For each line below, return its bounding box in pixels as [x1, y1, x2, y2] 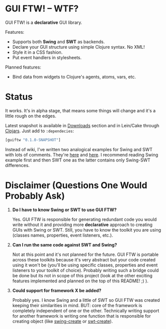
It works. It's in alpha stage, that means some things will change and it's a [5, 107, 156, 113]
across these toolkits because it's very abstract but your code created [12, 256, 156, 262]
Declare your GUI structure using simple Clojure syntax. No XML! [12, 44, 145, 50]
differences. [5, 162, 30, 168]
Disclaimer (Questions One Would [5, 179, 148, 191]
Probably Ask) [5, 190, 65, 201]
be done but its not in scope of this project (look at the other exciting [12, 272, 153, 278]
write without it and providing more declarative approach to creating [12, 222, 153, 228]
